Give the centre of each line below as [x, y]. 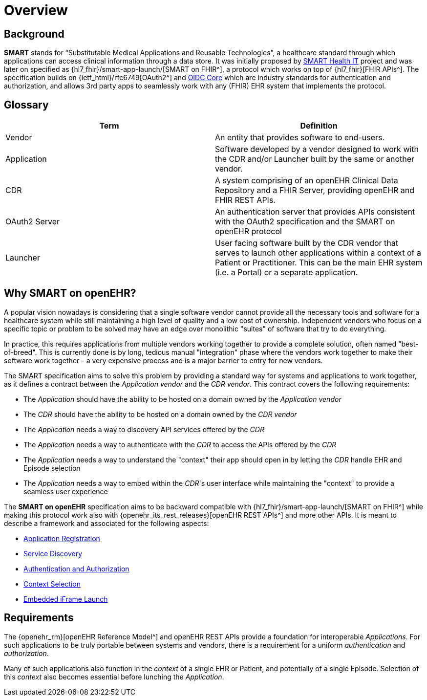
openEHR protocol [248, 231]
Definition [319, 126]
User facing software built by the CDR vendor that [307, 243]
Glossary [26, 105]
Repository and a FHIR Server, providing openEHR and [315, 190]
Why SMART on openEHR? [70, 293]
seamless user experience [66, 491]
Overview [36, 10]
